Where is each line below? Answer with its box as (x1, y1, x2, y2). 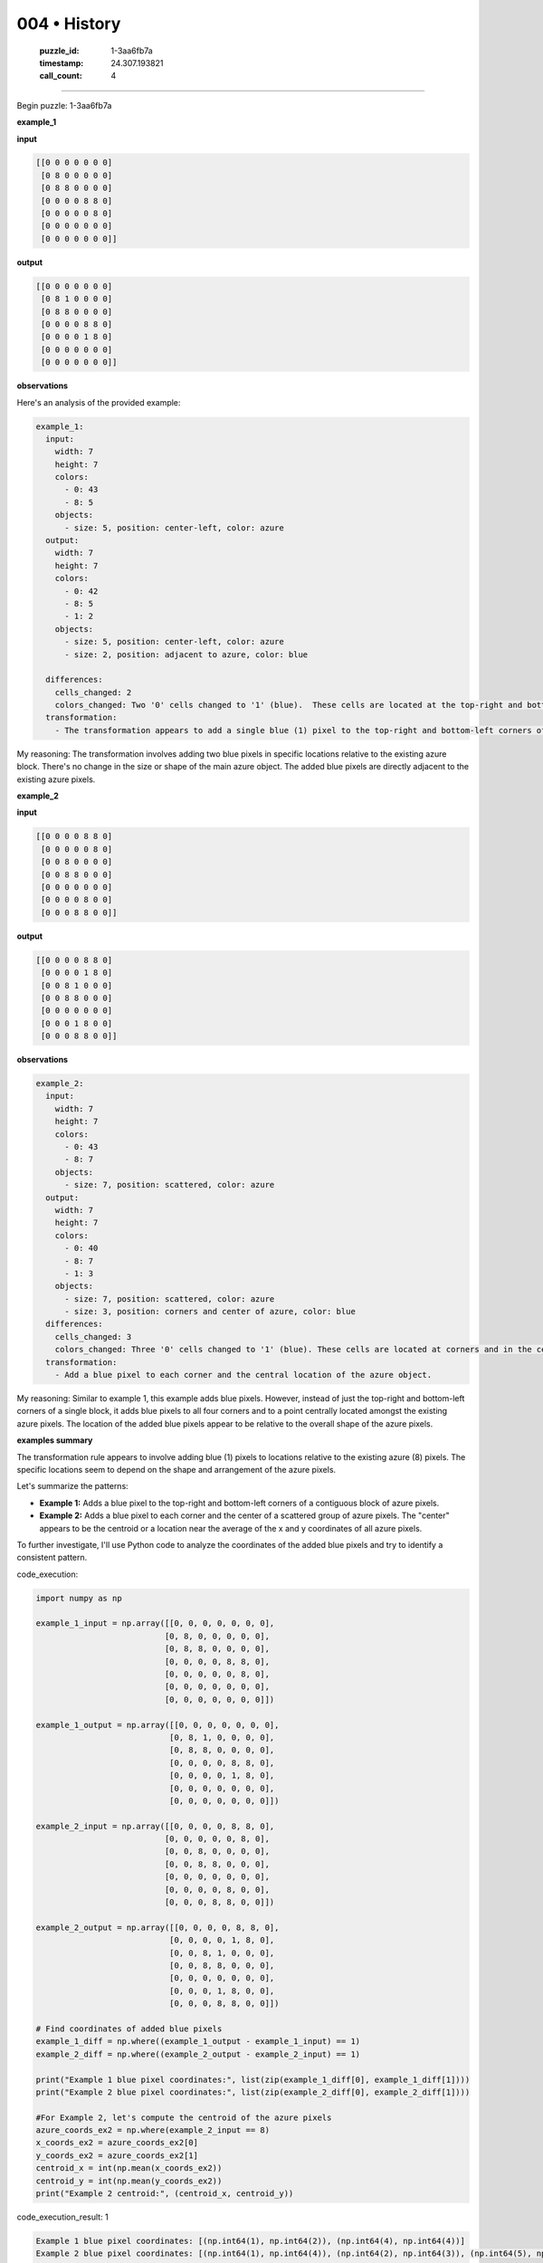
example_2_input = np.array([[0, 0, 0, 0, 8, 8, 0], (35, 1820, 275, 1831)
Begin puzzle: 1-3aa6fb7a (16, 100, 112, 110)
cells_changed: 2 (54, 687, 132, 697)
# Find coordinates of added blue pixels (35, 2023, 223, 2034)
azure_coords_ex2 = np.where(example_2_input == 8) (35, 2125, 271, 2135)
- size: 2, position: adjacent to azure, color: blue (64, 649, 309, 660)
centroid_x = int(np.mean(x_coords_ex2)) (35, 2163, 223, 2173)
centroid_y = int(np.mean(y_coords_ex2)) (35, 2175, 223, 2186)
